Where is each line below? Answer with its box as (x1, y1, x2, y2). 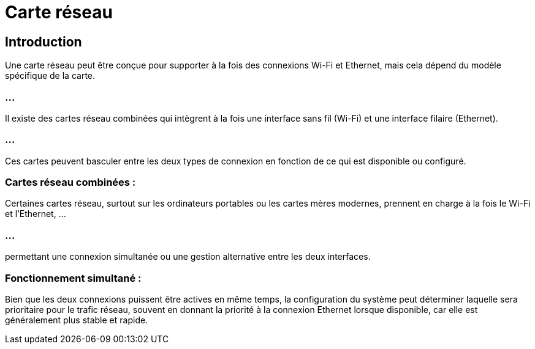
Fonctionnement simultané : (5, 271, 142, 284)
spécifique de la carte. (5, 70, 96, 81)
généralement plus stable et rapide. (5, 314, 148, 325)
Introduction (5, 34, 82, 50)
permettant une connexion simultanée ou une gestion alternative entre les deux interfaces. (5, 251, 371, 262)
